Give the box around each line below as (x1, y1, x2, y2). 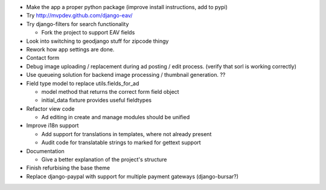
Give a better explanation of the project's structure (41, 156, 167, 163)
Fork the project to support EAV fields (41, 29, 135, 36)
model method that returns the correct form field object (41, 88, 179, 95)
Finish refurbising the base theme (26, 164, 110, 172)
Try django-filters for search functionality (26, 20, 129, 27)
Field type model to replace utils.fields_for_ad (26, 79, 139, 87)
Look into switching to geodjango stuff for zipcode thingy (26, 37, 169, 45)
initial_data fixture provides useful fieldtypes (41, 97, 152, 104)
